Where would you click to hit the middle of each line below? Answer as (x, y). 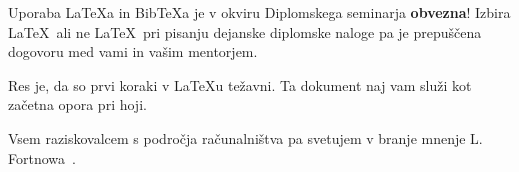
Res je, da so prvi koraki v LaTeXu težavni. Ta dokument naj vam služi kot (240, 84)
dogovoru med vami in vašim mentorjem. (133, 51)
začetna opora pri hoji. (77, 104)
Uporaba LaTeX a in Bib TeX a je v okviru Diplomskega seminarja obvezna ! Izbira (259, 12)
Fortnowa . (42, 157)
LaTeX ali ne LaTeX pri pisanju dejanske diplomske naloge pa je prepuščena (245, 31)
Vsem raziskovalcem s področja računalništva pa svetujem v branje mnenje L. (245, 137)
